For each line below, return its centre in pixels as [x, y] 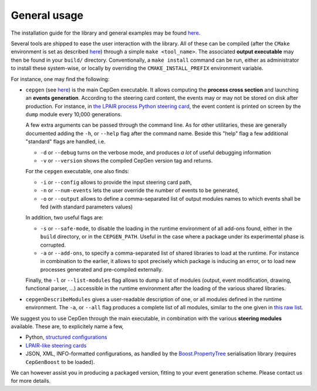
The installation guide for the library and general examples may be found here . [106, 33]
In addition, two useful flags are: [65, 218]
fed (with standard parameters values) [87, 207]
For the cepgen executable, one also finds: [77, 171]
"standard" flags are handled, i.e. [65, 141]
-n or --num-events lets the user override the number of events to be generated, [140, 190]
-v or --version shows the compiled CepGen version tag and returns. [127, 161]
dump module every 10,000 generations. [74, 114]
